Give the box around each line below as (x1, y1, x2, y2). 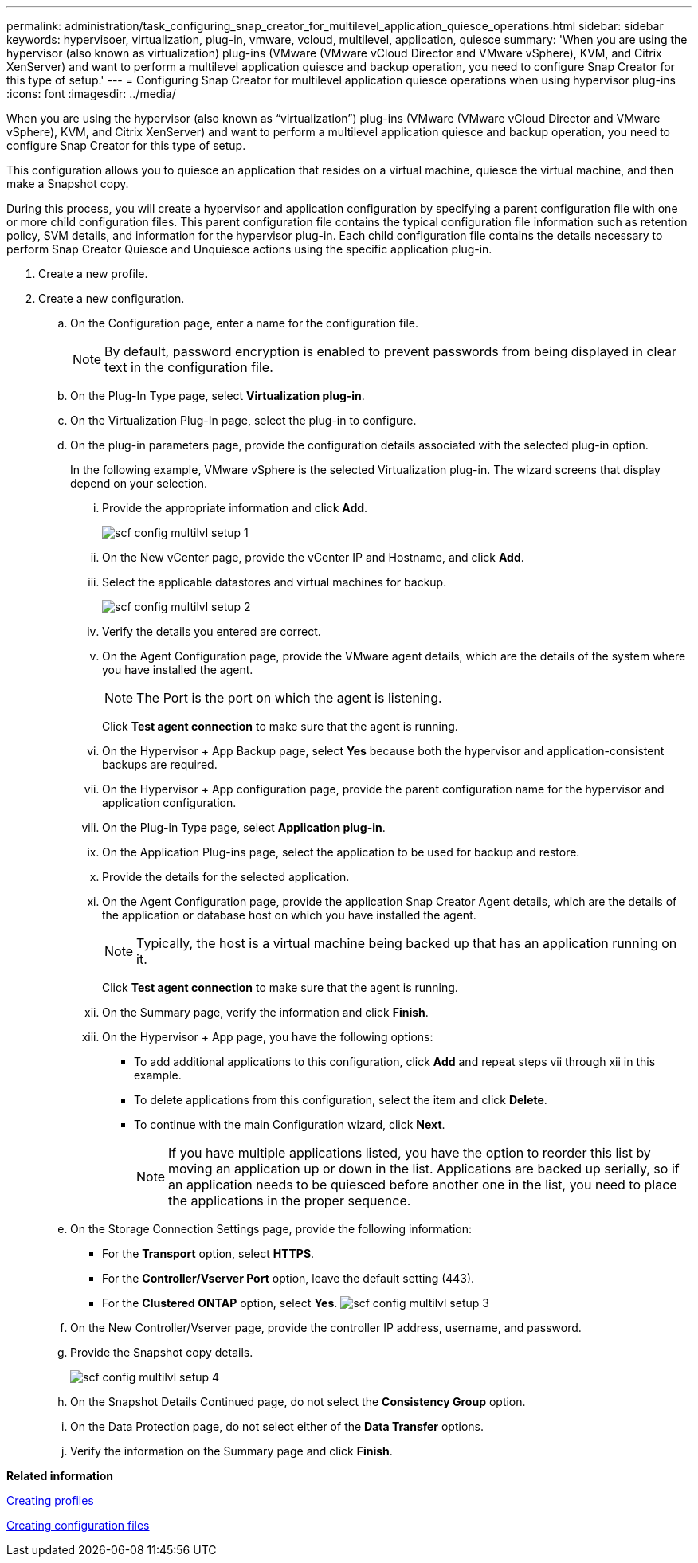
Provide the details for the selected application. (102, 870, 350, 883)
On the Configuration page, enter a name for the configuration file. (70, 316, 419, 330)
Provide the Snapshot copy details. (70, 1346, 253, 1359)
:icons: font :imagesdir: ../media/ (6, 87, 176, 100)
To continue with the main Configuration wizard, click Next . (134, 1118, 445, 1131)
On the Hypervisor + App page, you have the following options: (102, 1030, 433, 1044)
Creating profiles (6, 1494, 94, 1507)
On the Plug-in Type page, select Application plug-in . (102, 821, 386, 834)
